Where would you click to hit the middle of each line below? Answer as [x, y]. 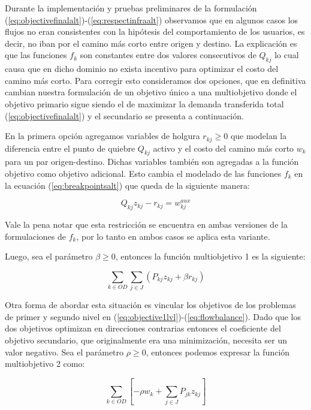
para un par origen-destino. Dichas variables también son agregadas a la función [152, 162]
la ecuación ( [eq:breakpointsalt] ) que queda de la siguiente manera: [127, 185]
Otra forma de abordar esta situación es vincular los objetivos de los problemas [150, 305]
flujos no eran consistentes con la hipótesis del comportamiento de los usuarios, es [155, 31]
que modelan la [259, 136]
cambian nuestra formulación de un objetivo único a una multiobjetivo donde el [151, 92]
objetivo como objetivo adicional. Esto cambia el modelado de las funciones [143, 173]
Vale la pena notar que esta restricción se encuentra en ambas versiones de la [146, 224]
